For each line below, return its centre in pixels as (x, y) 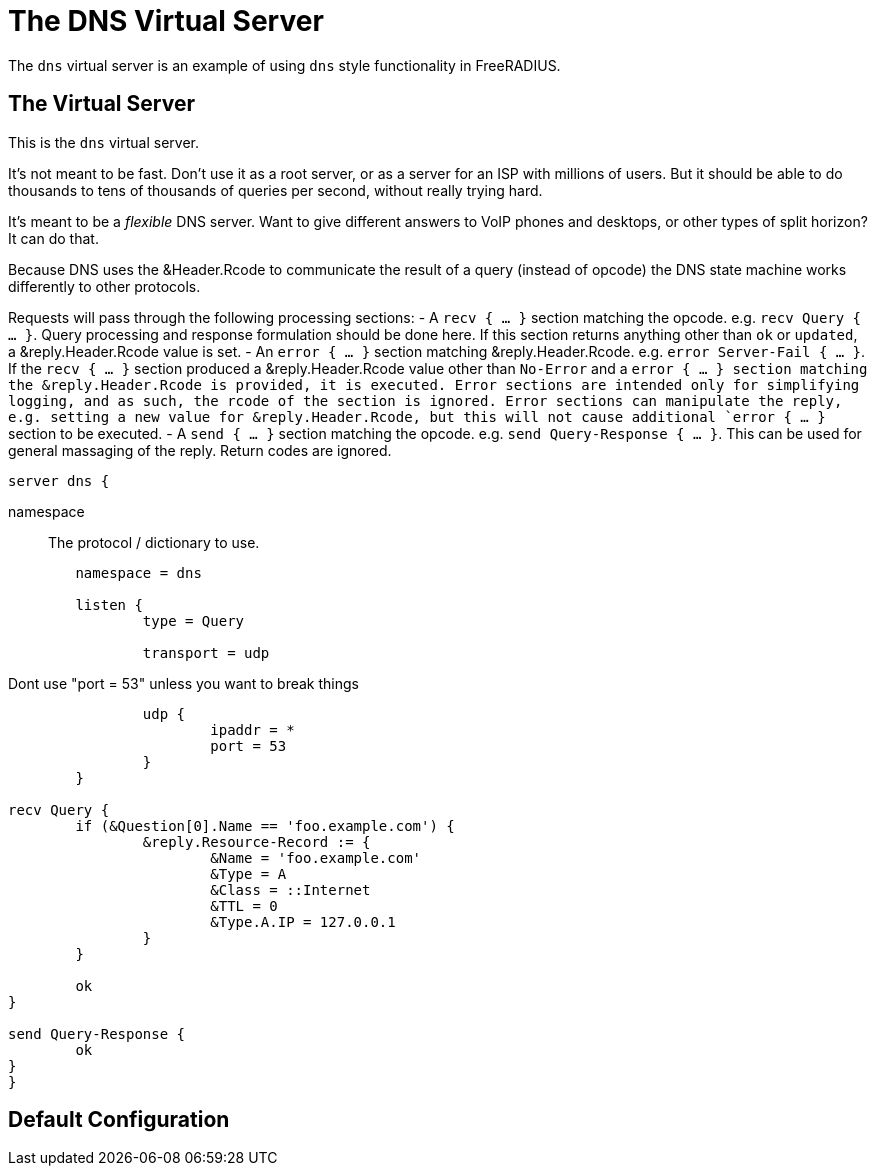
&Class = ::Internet (290, 889)
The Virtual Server (101, 104)
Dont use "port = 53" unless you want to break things (183, 683)
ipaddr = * (252, 729)
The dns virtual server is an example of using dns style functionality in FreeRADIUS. (284, 65)
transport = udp (206, 652)
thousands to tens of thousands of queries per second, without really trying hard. (275, 190)
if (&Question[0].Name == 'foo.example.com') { (265, 825)
